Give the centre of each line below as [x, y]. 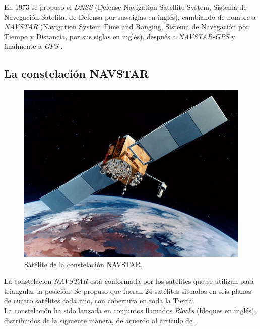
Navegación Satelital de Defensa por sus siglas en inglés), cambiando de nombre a [130, 16]
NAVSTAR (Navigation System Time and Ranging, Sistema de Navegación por [126, 26]
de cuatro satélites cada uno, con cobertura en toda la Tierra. [99, 301]
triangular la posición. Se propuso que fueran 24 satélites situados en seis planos [128, 290]
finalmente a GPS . [34, 46]
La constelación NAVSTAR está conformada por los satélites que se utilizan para [129, 281]
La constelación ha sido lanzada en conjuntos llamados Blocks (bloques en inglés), [130, 310]
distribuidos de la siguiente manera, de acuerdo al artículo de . [101, 320]
